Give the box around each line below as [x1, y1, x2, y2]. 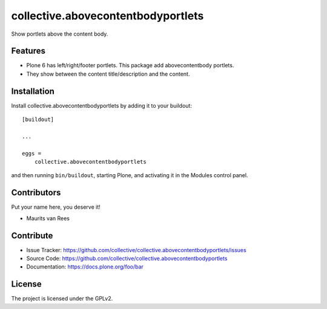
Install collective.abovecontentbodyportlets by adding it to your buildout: [11, 102, 192, 109]
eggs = [22, 150, 42, 157]
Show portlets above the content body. [11, 30, 108, 37]
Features [11, 46, 45, 56]
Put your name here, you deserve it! [11, 203, 101, 211]
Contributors [11, 187, 61, 198]
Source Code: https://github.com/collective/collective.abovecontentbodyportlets [26, 255, 228, 262]
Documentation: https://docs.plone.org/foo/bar [26, 263, 144, 270]
